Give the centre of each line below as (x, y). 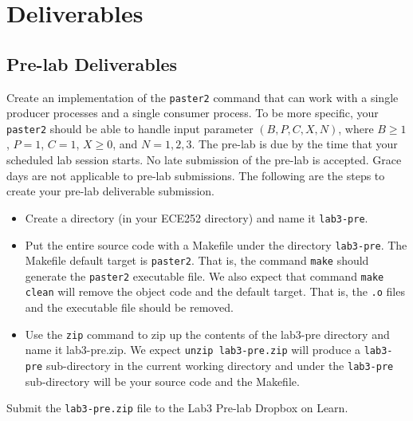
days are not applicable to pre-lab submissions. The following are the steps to (196, 175)
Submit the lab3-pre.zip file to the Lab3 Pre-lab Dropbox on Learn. (177, 408)
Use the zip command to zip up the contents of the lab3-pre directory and (207, 334)
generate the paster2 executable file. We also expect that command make (205, 275)
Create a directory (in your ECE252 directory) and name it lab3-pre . (197, 217)
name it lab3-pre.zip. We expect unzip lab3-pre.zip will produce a (193, 350)
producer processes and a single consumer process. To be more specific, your (193, 113)
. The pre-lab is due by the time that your (295, 144)
